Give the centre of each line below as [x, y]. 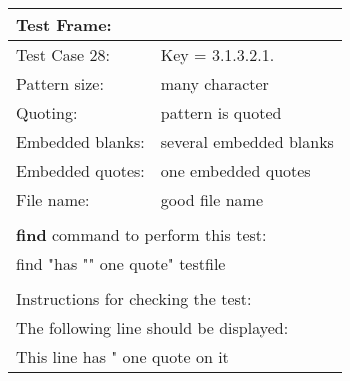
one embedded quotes [235, 170]
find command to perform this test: [141, 234]
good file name [212, 199]
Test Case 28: [63, 54]
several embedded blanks [247, 141]
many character [214, 83]
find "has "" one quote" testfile [121, 263]
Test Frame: [64, 24]
